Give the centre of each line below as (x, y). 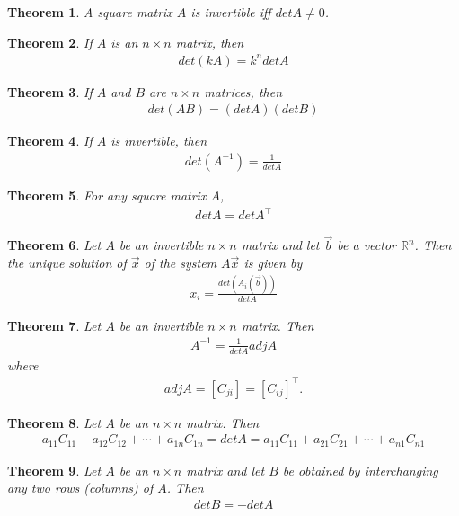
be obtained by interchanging (360, 470)
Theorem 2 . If (50, 42)
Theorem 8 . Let (54, 422)
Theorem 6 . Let (54, 245)
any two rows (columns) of (80, 488)
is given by (273, 262)
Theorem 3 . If (50, 91)
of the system (181, 262)
